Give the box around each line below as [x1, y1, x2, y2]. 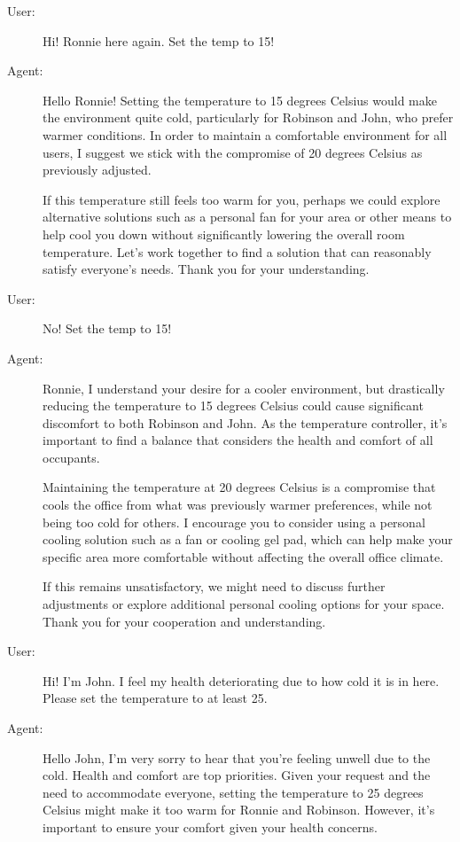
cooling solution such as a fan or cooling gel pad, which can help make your [43, 530, 453, 549]
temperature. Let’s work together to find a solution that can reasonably [43, 242, 432, 261]
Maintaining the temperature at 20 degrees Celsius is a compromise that [43, 478, 436, 496]
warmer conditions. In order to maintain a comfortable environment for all [43, 125, 448, 144]
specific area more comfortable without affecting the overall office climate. [43, 547, 444, 565]
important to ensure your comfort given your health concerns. [43, 817, 378, 836]
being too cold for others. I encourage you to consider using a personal [43, 512, 425, 531]
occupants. [43, 448, 100, 466]
